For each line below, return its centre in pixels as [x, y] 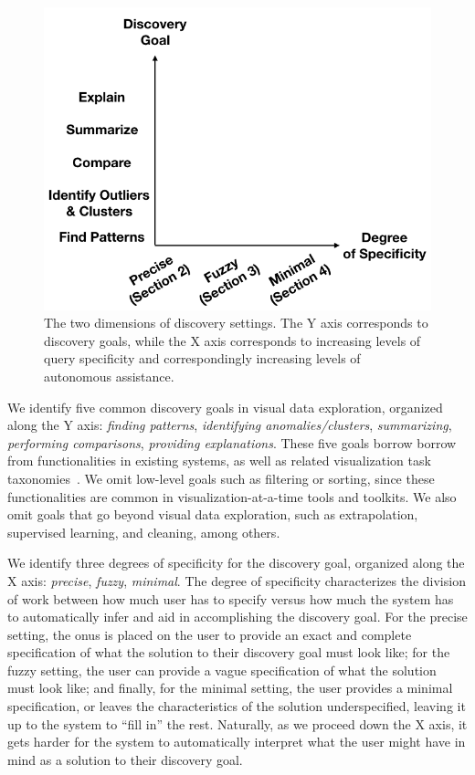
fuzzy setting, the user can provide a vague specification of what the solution [222, 670]
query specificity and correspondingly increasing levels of [202, 358]
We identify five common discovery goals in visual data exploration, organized [225, 407]
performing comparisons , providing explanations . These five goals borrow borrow [232, 442]
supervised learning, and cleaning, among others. [144, 532]
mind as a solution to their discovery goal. [125, 759]
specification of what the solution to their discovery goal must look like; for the [229, 652]
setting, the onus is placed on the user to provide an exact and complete [210, 634]
